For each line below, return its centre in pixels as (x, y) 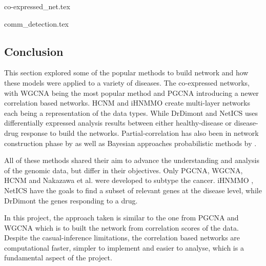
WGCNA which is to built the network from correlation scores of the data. (121, 227)
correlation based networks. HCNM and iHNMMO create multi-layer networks (127, 103)
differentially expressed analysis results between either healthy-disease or (118, 123)
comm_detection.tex (36, 23)
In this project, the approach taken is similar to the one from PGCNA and (121, 218)
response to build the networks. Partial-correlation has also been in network (140, 132)
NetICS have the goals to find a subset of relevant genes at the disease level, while (133, 190)
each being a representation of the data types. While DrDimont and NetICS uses (131, 112)
